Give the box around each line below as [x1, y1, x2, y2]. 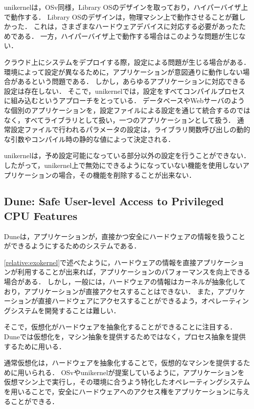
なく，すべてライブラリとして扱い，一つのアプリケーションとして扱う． [4, 114, 235, 125]
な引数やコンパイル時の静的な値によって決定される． [4, 134, 175, 144]
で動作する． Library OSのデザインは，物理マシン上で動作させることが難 [4, 11, 239, 22]
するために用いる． [4, 341, 66, 351]
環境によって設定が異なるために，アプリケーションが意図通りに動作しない [4, 66, 243, 77]
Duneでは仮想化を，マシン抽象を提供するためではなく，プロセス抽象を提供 [4, 331, 246, 342]
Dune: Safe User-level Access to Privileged [4, 193, 224, 209]
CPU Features [4, 208, 77, 223]
